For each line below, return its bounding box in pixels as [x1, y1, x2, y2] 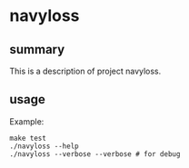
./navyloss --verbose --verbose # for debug [9, 149, 181, 159]
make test [9, 133, 47, 143]
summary [9, 42, 65, 57]
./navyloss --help [9, 142, 79, 151]
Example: [9, 115, 45, 127]
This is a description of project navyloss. [9, 65, 162, 76]
